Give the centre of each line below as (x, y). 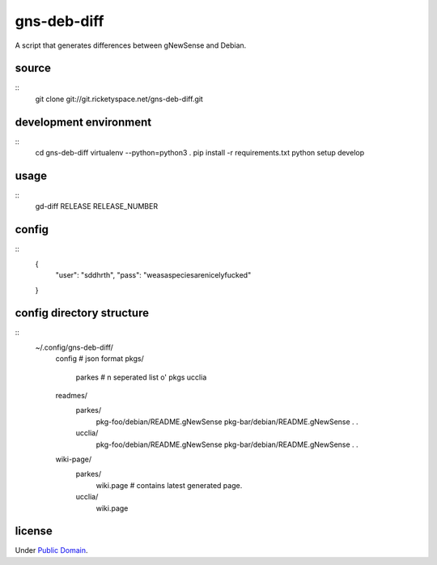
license (34, 531)
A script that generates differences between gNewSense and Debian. (131, 45)
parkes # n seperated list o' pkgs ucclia (141, 377)
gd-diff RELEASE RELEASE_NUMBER (96, 206)
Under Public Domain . (51, 550)
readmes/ (72, 395)
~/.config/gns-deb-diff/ (74, 347)
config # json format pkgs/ (100, 359)
